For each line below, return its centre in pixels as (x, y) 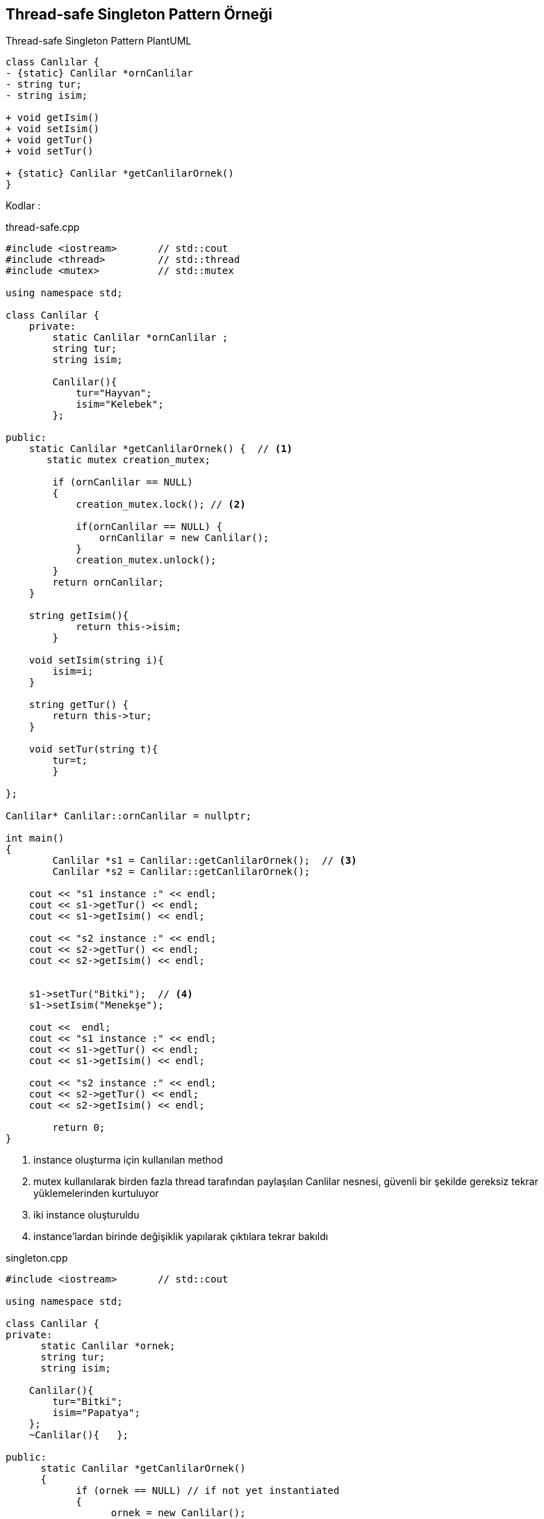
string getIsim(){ (79, 616)
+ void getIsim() (52, 118)
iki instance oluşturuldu (86, 1215)
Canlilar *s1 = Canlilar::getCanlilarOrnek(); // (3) (205, 861)
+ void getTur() (50, 140)
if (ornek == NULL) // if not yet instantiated (208, 1491)
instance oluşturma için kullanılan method (128, 1160)
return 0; (79, 1128)
